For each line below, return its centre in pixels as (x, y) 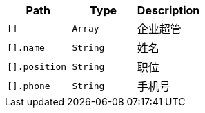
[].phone (29, 86)
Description (168, 10)
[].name (26, 47)
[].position (37, 66)
